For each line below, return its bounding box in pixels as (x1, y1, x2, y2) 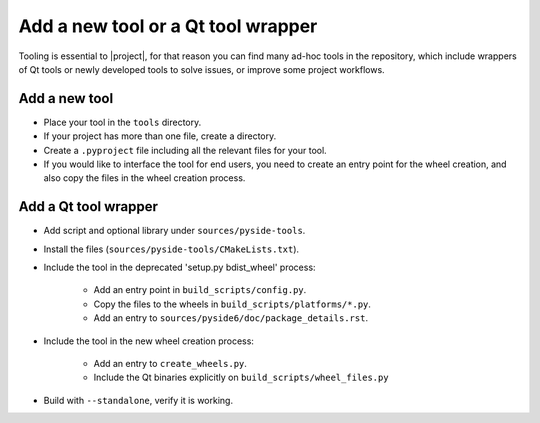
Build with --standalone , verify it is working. (43, 394, 234, 406)
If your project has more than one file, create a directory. (43, 130, 277, 142)
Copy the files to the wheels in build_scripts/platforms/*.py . (93, 298, 372, 310)
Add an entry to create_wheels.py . (93, 358, 247, 370)
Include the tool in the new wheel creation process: (43, 335, 255, 347)
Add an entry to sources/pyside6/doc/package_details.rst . (93, 312, 369, 324)
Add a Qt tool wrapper (18, 198, 159, 215)
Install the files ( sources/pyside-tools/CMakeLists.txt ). (43, 243, 300, 255)
